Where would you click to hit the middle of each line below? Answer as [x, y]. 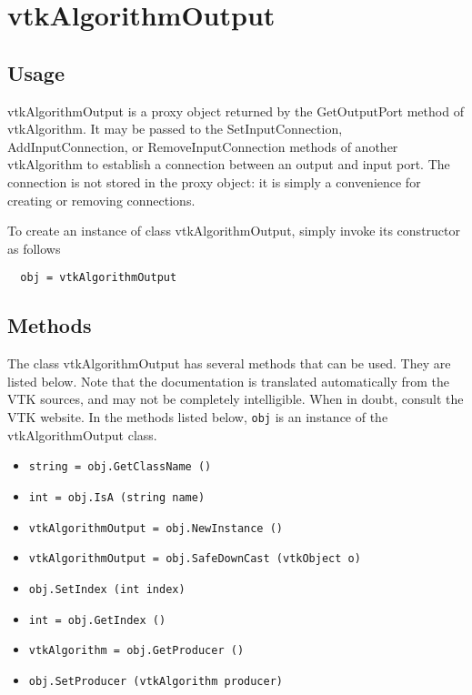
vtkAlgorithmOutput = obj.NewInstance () [156, 528]
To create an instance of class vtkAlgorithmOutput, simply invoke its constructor [234, 231]
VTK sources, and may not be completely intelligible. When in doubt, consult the [236, 399]
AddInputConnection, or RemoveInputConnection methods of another [203, 146]
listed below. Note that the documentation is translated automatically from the [229, 381]
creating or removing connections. [101, 200]
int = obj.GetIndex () [97, 620]
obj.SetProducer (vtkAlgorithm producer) [156, 681]
